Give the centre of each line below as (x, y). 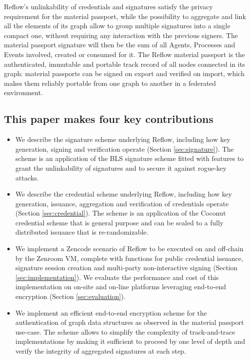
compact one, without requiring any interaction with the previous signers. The (121, 35)
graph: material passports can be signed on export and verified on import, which (124, 73)
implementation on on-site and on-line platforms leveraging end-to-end (121, 287)
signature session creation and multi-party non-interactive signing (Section (126, 268)
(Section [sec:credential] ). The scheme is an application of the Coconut (121, 213)
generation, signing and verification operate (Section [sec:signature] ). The (125, 149)
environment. (23, 92)
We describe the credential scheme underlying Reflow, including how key (124, 194)
